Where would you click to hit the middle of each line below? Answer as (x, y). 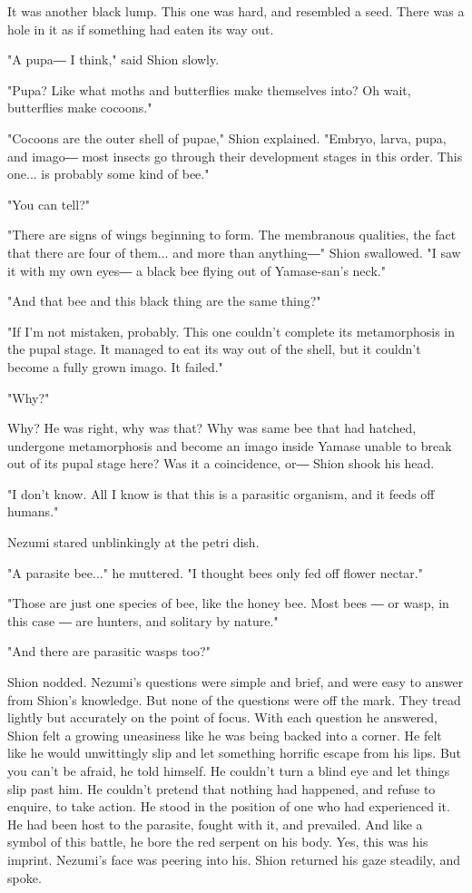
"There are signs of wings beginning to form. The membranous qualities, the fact (232, 235)
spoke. (25, 877)
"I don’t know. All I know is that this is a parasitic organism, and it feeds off (221, 493)
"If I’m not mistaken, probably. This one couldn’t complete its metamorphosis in (231, 331)
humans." (33, 511)
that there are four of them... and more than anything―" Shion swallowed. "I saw (234, 252)
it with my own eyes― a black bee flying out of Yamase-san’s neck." (197, 270)
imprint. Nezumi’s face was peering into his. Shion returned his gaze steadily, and (234, 859)
